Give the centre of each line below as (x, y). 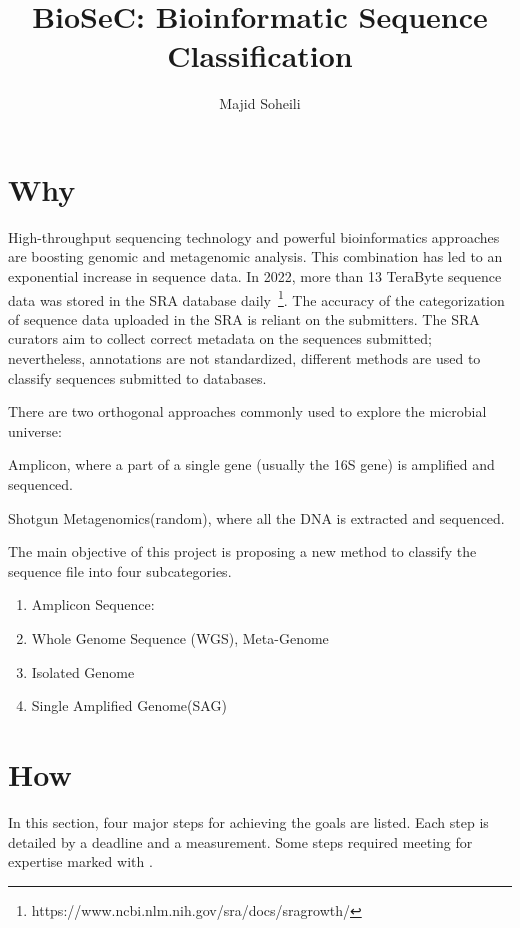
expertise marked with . (80, 861)
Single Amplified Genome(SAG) (129, 705)
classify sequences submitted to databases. (137, 377)
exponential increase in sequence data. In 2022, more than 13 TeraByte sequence (255, 276)
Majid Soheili (260, 103)
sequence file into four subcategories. (120, 570)
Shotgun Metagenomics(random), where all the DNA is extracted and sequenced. (256, 517)
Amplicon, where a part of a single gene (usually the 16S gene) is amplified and (251, 464)
